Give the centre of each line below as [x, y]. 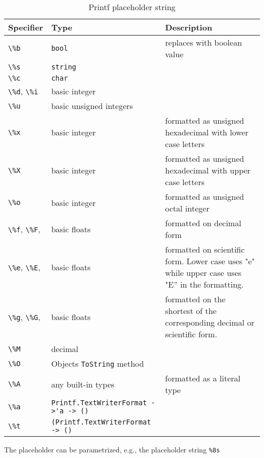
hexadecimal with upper [208, 170]
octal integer [187, 208]
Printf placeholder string [132, 7]
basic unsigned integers [92, 106]
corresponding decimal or [210, 322]
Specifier [26, 27]
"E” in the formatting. [205, 284]
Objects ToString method [97, 363]
